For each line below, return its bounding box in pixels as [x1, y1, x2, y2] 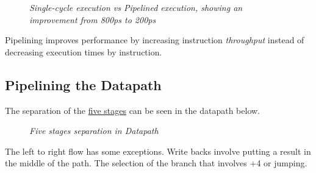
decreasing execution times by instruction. [5, 45, 162, 58]
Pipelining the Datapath [5, 75, 162, 94]
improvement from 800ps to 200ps [29, 13, 156, 26]
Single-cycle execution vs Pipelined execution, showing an [29, 1, 243, 13]
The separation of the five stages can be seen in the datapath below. [5, 104, 260, 116]
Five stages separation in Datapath [29, 124, 159, 137]
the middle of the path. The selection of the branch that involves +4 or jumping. [5, 157, 307, 169]
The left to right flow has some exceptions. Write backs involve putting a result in [5, 144, 311, 157]
